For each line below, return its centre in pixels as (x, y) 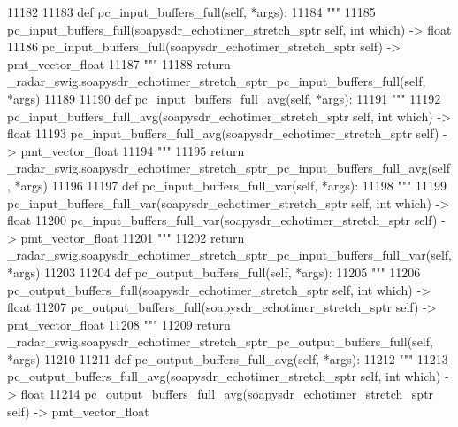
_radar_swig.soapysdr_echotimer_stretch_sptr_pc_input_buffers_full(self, (217, 81)
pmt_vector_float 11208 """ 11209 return (119, 324)
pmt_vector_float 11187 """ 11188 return (119, 63)
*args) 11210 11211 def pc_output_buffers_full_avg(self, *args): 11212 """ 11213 (228, 358)
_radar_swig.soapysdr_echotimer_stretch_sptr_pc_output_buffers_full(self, (220, 342)
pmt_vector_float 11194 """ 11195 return (133, 150)
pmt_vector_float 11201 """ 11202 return (133, 237)
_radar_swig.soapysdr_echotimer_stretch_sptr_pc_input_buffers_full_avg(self (229, 168)
